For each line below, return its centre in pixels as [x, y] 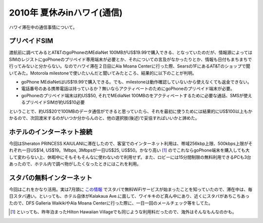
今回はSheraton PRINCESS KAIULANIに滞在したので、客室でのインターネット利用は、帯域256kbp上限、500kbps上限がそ [131, 143]
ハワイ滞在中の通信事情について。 [43, 27]
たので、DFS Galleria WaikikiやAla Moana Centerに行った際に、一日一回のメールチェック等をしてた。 [111, 203]
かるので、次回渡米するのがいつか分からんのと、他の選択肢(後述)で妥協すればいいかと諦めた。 [104, 118]
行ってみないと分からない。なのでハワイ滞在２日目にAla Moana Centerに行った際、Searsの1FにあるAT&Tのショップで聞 [130, 66]
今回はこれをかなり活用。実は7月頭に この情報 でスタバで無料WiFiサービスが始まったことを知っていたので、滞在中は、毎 [131, 189]
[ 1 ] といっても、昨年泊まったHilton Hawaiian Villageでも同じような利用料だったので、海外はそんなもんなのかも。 [123, 212]
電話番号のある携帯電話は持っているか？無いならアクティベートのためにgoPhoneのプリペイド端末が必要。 [128, 89]
